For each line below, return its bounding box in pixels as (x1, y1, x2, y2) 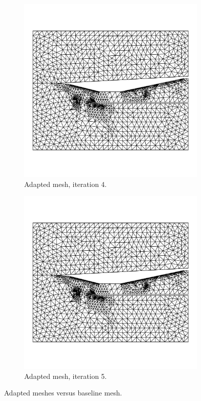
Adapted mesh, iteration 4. (24, 178, 107, 189)
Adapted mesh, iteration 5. (24, 370, 107, 381)
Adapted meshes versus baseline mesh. (4, 387, 122, 398)
